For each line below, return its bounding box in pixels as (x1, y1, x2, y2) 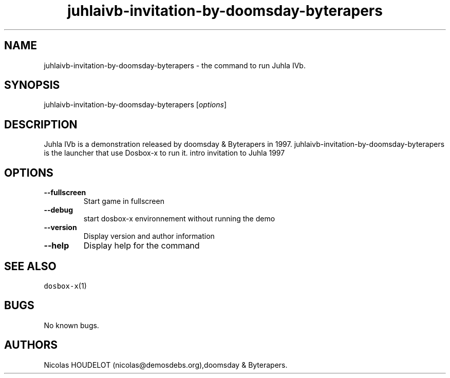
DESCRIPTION (4, 118, 78, 131)
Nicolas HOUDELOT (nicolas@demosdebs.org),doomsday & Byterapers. (44, 360, 288, 369)
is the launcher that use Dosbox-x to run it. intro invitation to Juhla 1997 (44, 148, 285, 158)
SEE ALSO (4, 259, 57, 273)
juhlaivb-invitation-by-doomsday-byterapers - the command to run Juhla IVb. (44, 61, 306, 70)
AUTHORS (4, 338, 58, 352)
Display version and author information (83, 232, 215, 241)
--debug (44, 205, 73, 215)
